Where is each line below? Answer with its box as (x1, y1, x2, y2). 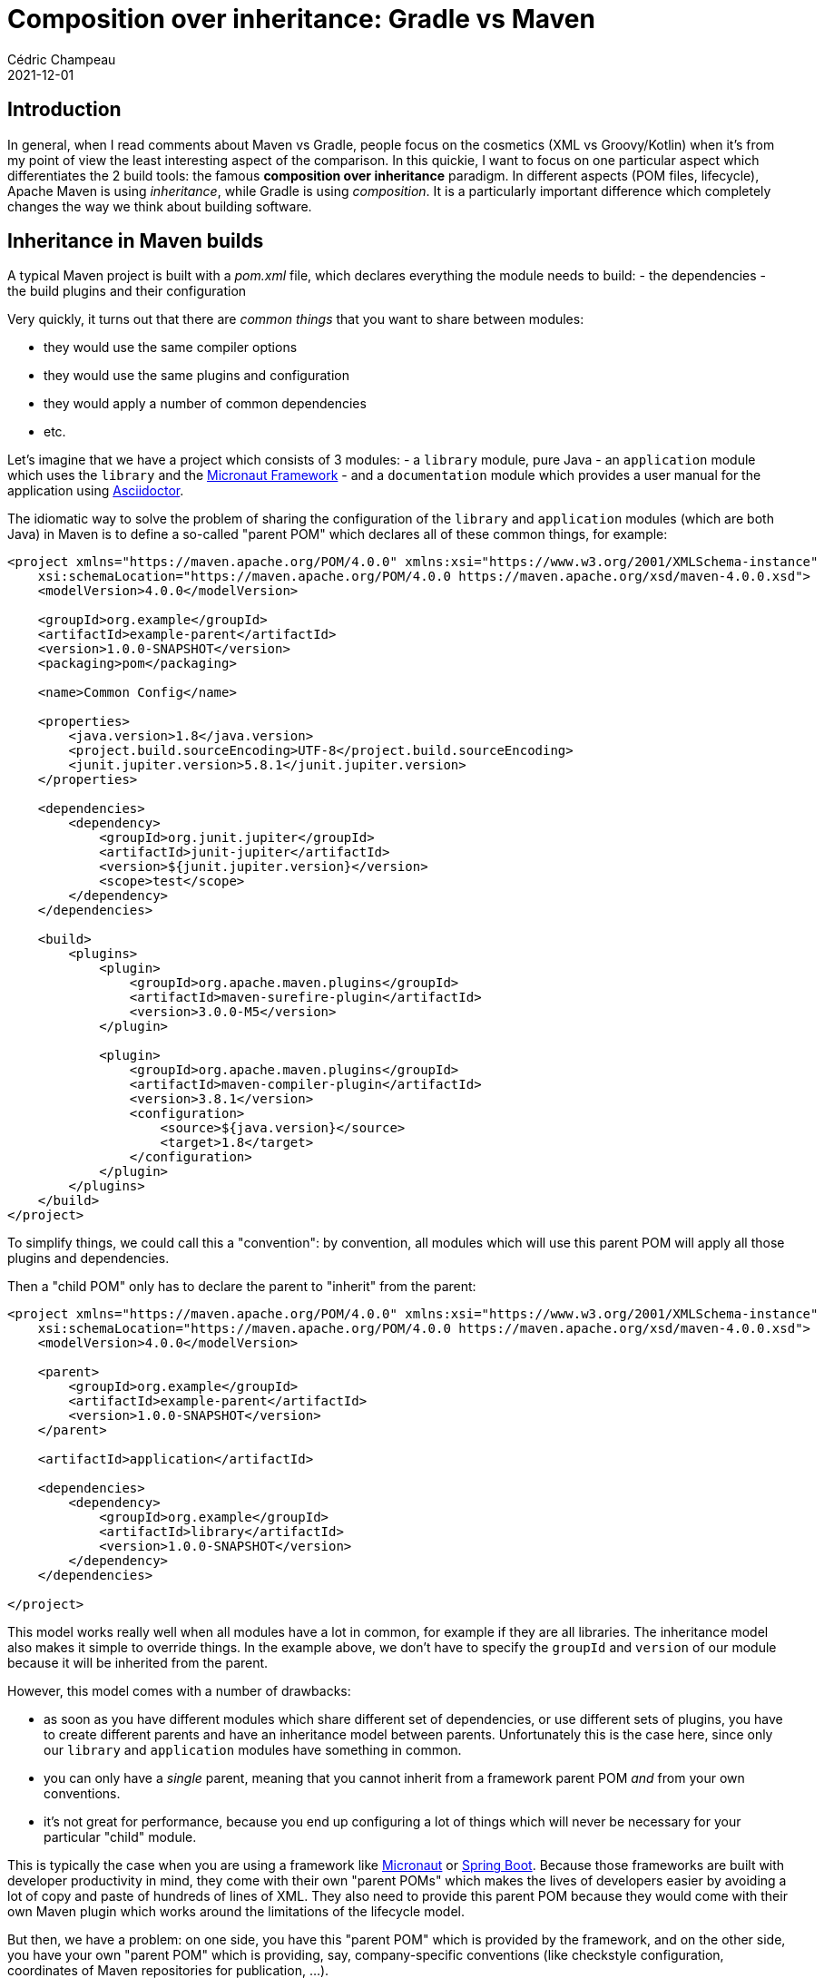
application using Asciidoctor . (7, 483, 184, 499)
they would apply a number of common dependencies (44, 396, 367, 412)
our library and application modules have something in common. (44, 1742, 462, 1758)
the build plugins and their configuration (7, 283, 247, 299)
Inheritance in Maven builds (7, 230, 264, 253)
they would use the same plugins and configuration (44, 367, 349, 384)
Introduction (7, 98, 122, 122)
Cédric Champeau (7, 51, 116, 67)
